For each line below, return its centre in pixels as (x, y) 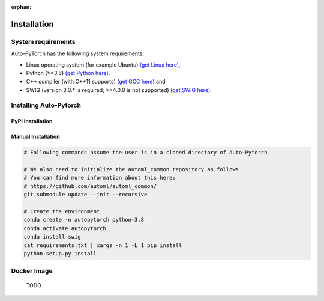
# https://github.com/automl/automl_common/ (90, 186)
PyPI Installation (32, 121)
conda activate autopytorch (65, 228)
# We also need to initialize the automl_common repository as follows (131, 169)
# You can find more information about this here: (100, 178)
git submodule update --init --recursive (85, 195)
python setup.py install (60, 253)
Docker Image (32, 271)
